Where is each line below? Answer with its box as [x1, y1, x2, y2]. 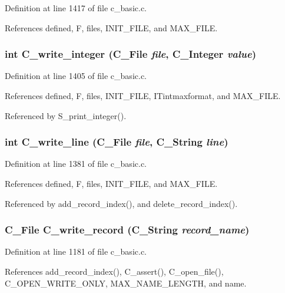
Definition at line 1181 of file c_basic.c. [5, 245, 147, 258]
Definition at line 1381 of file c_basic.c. [5, 157, 147, 170]
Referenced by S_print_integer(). [5, 109, 127, 121]
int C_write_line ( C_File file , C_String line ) [5, 134, 228, 149]
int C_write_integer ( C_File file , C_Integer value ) [5, 47, 257, 61]
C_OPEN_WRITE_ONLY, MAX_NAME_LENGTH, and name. [5, 276, 247, 289]
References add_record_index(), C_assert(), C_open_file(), [5, 265, 224, 277]
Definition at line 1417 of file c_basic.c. [5, 2, 147, 14]
